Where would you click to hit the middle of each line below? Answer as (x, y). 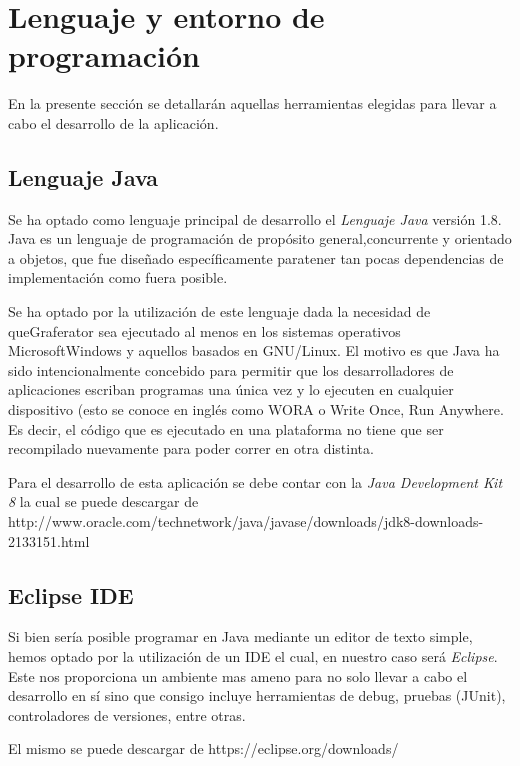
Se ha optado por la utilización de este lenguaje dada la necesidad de (219, 311)
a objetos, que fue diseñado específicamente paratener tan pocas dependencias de (256, 257)
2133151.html (49, 540)
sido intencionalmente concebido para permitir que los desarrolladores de (231, 369)
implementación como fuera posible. (118, 277)
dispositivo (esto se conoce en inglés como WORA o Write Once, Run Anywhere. (256, 409)
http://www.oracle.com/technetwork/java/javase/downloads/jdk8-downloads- (246, 521)
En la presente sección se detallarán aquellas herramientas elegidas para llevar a (252, 103)
